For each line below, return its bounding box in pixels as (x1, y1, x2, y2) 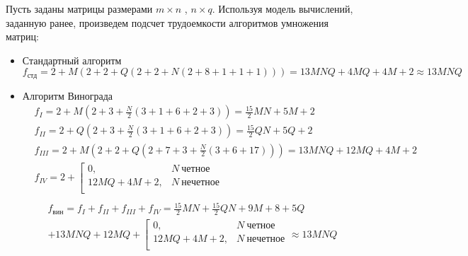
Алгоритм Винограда (22, 88, 113, 103)
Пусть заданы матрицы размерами (6, 1, 153, 16)
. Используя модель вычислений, (212, 1, 353, 16)
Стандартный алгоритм (22, 52, 122, 67)
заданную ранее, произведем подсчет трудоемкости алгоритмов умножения (6, 15, 329, 30)
